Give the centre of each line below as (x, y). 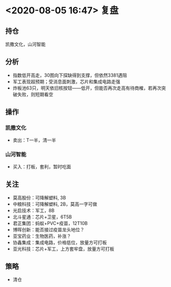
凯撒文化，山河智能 (26, 44)
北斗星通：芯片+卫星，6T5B (42, 217)
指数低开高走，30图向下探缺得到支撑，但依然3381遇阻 (70, 75)
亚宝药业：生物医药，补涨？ (42, 236)
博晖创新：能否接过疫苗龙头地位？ (48, 229)
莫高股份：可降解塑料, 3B (39, 197)
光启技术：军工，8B (33, 210)
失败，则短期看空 (35, 94)
